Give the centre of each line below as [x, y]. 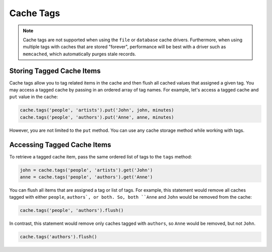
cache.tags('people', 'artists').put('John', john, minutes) [97, 110]
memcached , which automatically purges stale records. [79, 54]
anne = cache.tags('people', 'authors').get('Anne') [86, 177]
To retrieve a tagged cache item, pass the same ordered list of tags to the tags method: [101, 156]
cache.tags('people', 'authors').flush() [72, 211]
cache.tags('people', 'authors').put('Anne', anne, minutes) [97, 117]
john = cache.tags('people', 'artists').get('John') [86, 170]
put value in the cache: [33, 97]
